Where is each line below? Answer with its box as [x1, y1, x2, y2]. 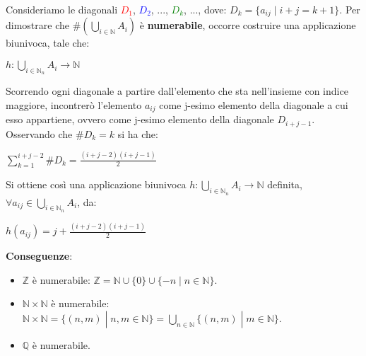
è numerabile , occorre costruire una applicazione [139, 18, 356, 33]
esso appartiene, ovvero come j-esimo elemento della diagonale [6, 112, 274, 127]
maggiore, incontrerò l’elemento [6, 97, 142, 112]
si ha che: [117, 126, 158, 141]
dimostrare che [6, 18, 69, 33]
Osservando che [6, 126, 73, 141]
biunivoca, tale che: [6, 35, 90, 50]
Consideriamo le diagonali [6, 2, 118, 16]
